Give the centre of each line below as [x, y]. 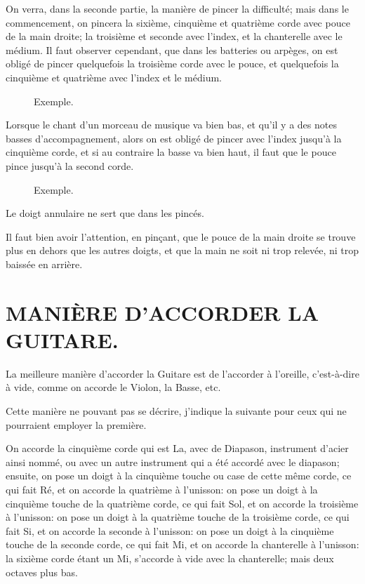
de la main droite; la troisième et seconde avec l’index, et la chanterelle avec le [174, 36]
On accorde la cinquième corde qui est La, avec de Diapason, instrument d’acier [177, 448]
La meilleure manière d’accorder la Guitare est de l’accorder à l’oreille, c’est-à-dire [182, 373]
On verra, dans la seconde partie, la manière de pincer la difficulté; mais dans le [177, 8]
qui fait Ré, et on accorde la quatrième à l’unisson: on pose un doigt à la [162, 489]
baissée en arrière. [44, 264]
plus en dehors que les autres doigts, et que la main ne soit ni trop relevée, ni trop [182, 250]
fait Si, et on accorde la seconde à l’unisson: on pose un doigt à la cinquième [170, 530]
